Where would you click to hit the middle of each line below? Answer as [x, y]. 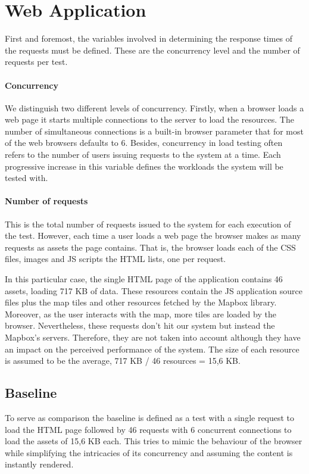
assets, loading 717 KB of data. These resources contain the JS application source [154, 290]
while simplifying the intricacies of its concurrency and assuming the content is [149, 452]
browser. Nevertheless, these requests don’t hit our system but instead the [140, 325]
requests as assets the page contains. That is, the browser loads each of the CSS [150, 247]
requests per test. [36, 62]
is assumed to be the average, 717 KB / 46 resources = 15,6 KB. [123, 361]
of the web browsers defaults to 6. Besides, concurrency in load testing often [144, 143]
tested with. [26, 178]
